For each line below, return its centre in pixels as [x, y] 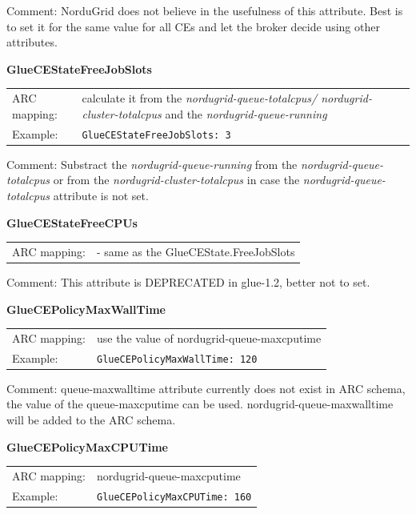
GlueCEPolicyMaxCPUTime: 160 [174, 497]
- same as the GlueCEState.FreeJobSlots [196, 251]
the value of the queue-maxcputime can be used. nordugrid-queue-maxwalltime [200, 404]
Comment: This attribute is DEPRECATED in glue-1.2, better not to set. [188, 281]
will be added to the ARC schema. [91, 420]
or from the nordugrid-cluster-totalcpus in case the [176, 180]
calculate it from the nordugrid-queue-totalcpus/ [200, 98]
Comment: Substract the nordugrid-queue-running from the [152, 164]
